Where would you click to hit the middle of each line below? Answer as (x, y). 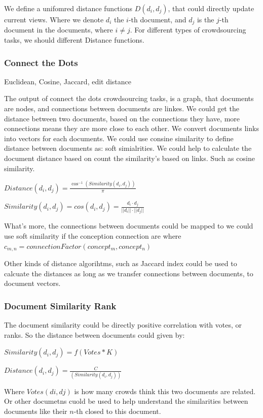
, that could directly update (211, 8)
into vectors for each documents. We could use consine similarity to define (119, 138)
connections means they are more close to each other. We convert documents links (131, 128)
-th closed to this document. (117, 411)
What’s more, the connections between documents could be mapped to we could (129, 226)
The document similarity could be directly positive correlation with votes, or (123, 325)
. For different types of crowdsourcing (188, 30)
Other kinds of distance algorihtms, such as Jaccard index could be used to (121, 263)
